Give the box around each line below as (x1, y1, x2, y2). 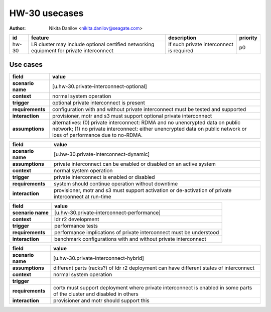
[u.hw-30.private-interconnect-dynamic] (53, 151, 150, 158)
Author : (9, 25, 26, 31)
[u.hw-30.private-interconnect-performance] (54, 209, 161, 216)
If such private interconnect (168, 41, 233, 48)
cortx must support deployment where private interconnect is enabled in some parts (53, 284, 252, 291)
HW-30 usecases (9, 8, 84, 19)
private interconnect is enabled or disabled (53, 174, 155, 181)
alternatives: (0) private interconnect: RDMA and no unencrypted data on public (52, 119, 241, 126)
